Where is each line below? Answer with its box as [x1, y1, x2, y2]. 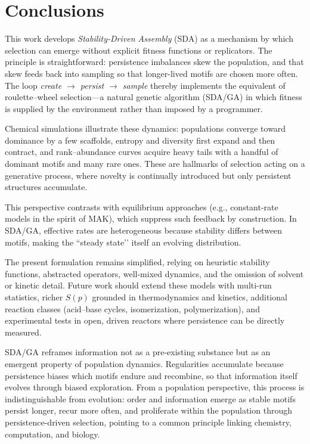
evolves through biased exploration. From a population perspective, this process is [5, 381, 305, 393]
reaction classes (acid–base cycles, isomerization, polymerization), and [5, 302, 260, 315]
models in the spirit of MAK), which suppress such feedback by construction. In [5, 212, 297, 225]
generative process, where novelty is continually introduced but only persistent [5, 169, 292, 181]
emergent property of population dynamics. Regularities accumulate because [5, 357, 284, 370]
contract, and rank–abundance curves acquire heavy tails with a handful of [5, 145, 278, 158]
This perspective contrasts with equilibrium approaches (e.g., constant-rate [5, 200, 278, 213]
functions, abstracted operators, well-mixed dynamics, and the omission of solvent [5, 267, 304, 280]
